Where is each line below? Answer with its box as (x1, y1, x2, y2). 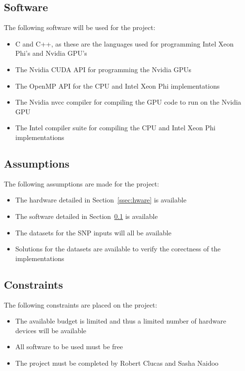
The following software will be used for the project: (4, 22, 155, 32)
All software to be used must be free (15, 341, 123, 352)
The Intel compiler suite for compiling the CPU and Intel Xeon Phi (15, 123, 215, 133)
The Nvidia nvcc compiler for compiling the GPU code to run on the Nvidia (15, 97, 242, 107)
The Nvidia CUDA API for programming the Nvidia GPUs (15, 64, 192, 74)
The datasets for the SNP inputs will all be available (15, 227, 171, 237)
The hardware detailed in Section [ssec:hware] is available (15, 195, 186, 205)
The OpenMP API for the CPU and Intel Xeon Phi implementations (15, 80, 220, 91)
